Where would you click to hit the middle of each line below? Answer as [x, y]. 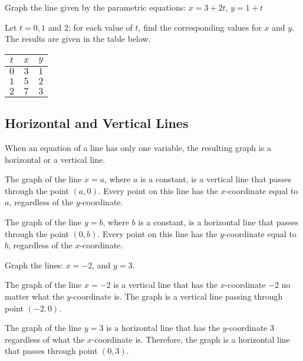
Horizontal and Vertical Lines [97, 123]
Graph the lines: [34, 265]
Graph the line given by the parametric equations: [95, 7]
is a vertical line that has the [165, 285]
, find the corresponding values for [200, 27]
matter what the [34, 296]
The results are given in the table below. [78, 39]
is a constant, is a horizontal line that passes [218, 221]
